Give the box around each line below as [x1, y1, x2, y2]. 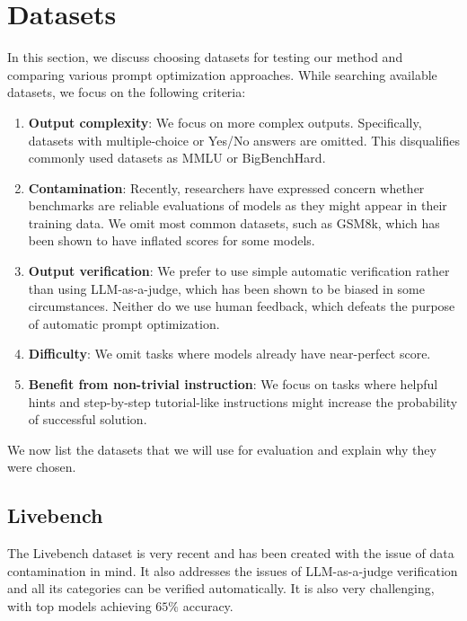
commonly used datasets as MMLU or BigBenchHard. [28, 148, 326, 167]
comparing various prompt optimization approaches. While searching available [7, 65, 437, 84]
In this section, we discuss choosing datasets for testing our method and [7, 48, 403, 67]
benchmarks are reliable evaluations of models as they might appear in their [28, 196, 447, 215]
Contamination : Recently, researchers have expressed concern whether [28, 178, 425, 197]
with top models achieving [7, 596, 152, 615]
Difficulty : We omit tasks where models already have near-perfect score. [28, 344, 431, 363]
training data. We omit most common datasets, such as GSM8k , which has [28, 213, 440, 232]
